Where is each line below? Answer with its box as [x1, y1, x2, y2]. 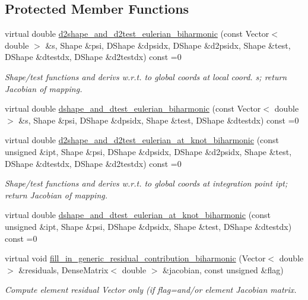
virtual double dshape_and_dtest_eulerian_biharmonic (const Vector [5, 102, 261, 115]
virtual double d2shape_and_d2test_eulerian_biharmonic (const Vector [5, 27, 269, 40]
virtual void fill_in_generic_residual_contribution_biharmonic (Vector [5, 252, 266, 264]
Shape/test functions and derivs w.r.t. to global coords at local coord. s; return [5, 70, 287, 83]
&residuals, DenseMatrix [18, 263, 109, 276]
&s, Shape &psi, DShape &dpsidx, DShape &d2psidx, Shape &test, [45, 39, 291, 51]
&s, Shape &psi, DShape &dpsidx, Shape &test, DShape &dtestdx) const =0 [18, 113, 299, 126]
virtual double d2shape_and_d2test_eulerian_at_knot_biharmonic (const [5, 134, 280, 146]
